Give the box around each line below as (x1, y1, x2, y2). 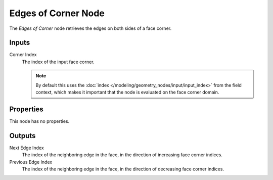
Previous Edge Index (9, 159, 53, 165)
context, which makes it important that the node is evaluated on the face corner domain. (35, 89, 219, 96)
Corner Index (9, 52, 37, 58)
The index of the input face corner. (22, 59, 95, 65)
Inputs (9, 38, 30, 47)
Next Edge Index (9, 145, 44, 151)
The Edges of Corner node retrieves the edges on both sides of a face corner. (9, 25, 172, 31)
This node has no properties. (9, 118, 70, 124)
